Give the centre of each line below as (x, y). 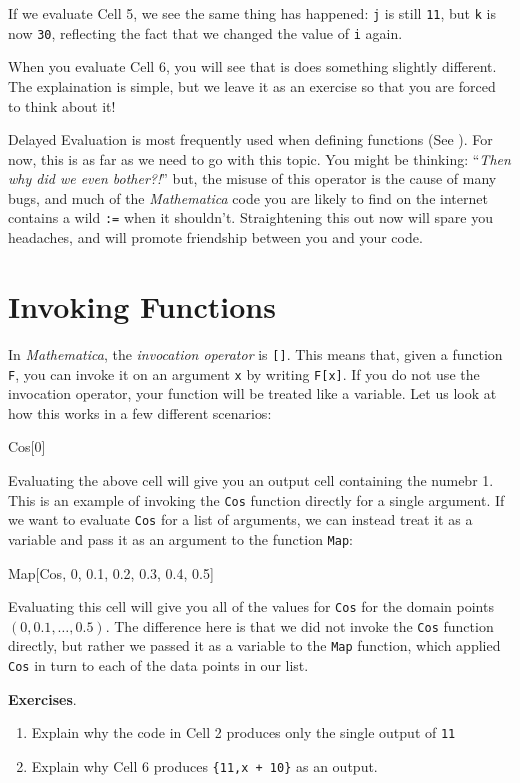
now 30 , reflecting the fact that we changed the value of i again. (205, 32)
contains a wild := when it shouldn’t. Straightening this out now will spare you (250, 217)
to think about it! (62, 105)
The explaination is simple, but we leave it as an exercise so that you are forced (252, 85)
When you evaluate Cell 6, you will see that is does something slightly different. (252, 66)
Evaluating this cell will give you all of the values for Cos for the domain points (251, 606)
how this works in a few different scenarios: (140, 412)
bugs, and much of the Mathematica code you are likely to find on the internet (248, 197)
